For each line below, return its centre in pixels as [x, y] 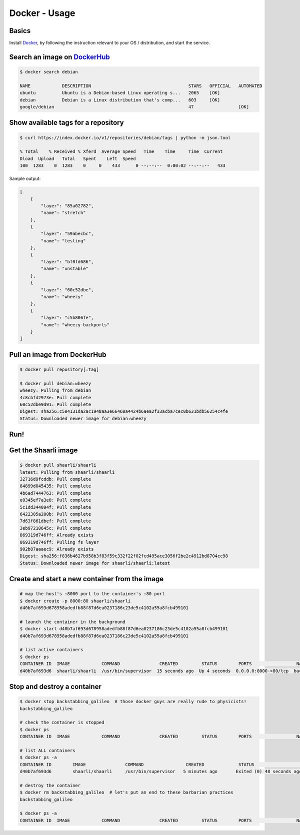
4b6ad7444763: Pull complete [55, 493]
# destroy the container [50, 785]
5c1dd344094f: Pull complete [55, 507]
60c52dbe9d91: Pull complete [55, 404]
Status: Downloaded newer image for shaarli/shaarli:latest [95, 563]
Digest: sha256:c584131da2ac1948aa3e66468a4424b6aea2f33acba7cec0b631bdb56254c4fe [124, 412]
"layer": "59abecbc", [67, 234]
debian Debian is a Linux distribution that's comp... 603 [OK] [120, 100]
